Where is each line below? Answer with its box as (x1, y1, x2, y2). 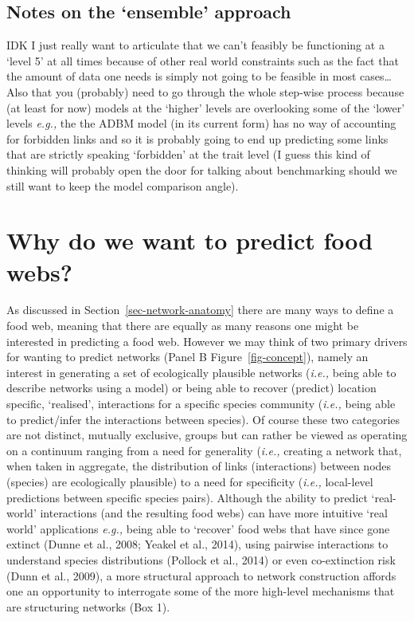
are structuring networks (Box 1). (6, 598, 170, 615)
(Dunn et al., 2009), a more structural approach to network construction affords (6, 567, 396, 584)
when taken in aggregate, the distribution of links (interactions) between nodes (6, 458, 392, 474)
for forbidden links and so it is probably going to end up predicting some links (6, 130, 389, 147)
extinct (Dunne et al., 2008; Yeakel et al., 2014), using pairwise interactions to (6, 536, 389, 552)
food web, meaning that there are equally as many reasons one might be (6, 317, 359, 334)
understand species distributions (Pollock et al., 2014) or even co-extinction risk (6, 551, 396, 568)
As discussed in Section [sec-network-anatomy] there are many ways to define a (6, 301, 394, 318)
